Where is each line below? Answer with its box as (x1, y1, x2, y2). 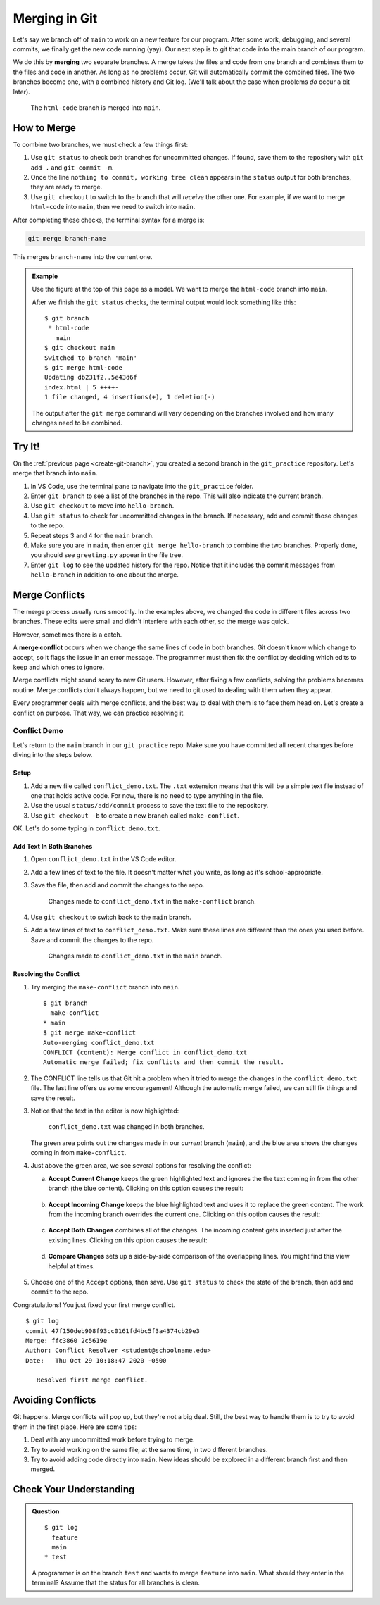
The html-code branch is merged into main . (30, 103, 161, 112)
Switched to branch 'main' (44, 354, 137, 362)
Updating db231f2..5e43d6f (44, 373, 137, 382)
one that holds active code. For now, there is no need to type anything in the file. (30, 791, 264, 799)
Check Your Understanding (13, 1483, 135, 1496)
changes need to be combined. (32, 418, 122, 427)
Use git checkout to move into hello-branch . (30, 501, 175, 510)
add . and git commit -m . (30, 163, 114, 172)
